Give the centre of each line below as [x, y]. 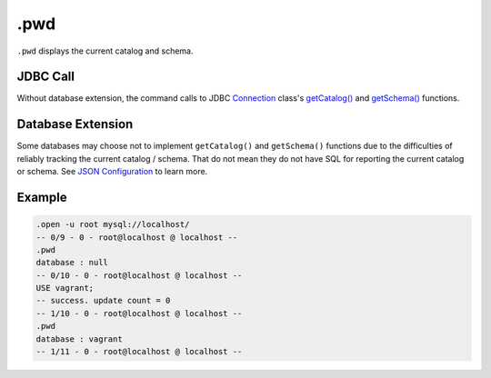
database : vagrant [79, 339]
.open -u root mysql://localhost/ [113, 224]
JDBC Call [45, 77]
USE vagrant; [65, 288]
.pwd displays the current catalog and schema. [105, 51]
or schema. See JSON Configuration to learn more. [112, 172]
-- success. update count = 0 [103, 301]
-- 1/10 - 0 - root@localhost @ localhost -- [139, 313]
